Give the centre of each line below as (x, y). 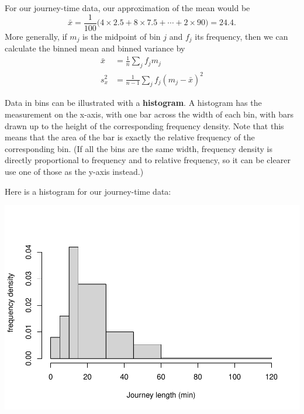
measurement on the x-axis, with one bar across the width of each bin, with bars (149, 114)
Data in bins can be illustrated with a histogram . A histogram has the (133, 103)
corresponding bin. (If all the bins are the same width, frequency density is (139, 148)
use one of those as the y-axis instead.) (74, 171)
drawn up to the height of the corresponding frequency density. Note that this (144, 125)
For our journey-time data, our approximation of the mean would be (127, 8)
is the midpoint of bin (122, 36)
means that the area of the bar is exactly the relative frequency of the (130, 137)
